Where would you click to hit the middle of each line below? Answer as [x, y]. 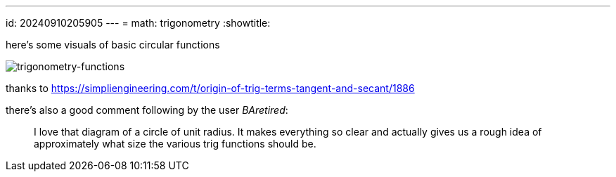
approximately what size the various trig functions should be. [175, 144]
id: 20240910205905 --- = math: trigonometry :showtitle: [138, 23]
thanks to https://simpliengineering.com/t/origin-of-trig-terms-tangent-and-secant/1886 [210, 88]
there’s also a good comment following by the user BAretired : [147, 110]
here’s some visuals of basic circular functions [113, 45]
